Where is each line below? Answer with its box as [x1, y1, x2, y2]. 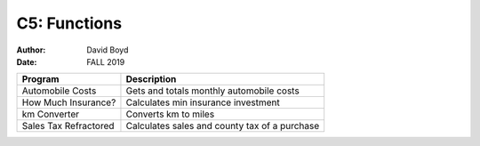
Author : [16, 45, 46, 55]
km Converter [21, 108, 80, 120]
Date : [16, 56, 37, 67]
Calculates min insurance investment [125, 96, 280, 109]
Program [21, 73, 60, 85]
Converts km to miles [125, 108, 215, 120]
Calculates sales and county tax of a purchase [125, 120, 320, 133]
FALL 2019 [86, 56, 125, 67]
